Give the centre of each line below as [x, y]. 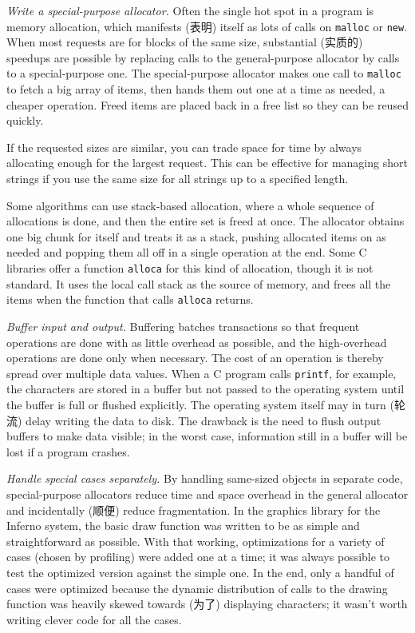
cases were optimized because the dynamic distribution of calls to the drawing [197, 588]
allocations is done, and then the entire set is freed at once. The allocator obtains [206, 221]
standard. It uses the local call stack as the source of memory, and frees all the [199, 283]
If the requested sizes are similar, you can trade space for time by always [184, 147]
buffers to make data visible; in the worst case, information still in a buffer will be [207, 436]
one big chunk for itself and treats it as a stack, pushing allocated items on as [196, 236]
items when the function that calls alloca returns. [130, 299]
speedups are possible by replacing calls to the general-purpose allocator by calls [203, 57]
